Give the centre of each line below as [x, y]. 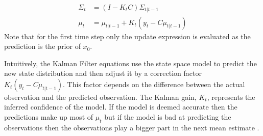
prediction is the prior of [42, 46]
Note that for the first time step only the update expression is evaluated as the [127, 36]
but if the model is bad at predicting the [168, 117]
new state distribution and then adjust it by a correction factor [103, 73]
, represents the [231, 97]
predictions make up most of [49, 117]
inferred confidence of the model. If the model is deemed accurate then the [121, 107]
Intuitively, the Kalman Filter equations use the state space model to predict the [130, 63]
